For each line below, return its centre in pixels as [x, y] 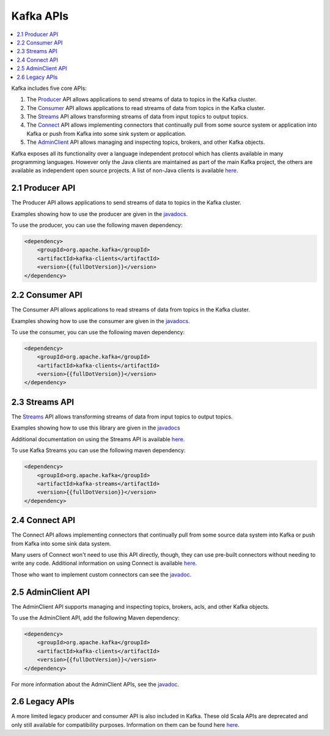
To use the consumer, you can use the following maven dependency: [98, 332]
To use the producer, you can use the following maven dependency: [97, 225]
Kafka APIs [40, 16]
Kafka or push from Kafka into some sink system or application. [106, 133]
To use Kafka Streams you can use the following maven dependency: [98, 450]
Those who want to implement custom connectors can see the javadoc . [101, 574]
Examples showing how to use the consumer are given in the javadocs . [101, 321]
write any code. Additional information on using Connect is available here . [104, 563]
